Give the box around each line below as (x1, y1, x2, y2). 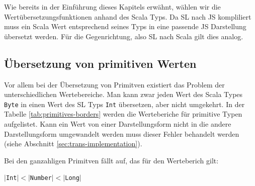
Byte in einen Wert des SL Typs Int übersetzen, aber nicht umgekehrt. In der (4, 99, 245, 109)
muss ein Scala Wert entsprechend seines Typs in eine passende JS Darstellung (4, 21, 246, 32)
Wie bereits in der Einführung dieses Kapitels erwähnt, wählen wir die (4, 2, 221, 12)
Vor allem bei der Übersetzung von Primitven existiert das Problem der (4, 79, 225, 89)
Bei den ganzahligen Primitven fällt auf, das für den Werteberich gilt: (4, 155, 219, 165)
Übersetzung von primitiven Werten (4, 55, 197, 71)
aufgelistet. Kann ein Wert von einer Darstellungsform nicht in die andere (4, 119, 231, 129)
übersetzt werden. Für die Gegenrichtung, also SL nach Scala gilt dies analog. (4, 31, 243, 41)
